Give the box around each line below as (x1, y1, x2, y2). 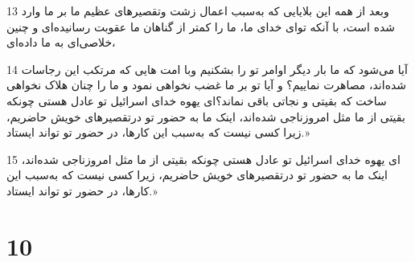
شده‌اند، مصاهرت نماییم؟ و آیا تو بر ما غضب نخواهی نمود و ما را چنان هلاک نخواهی (6, 76, 407, 93)
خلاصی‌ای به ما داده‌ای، (6, 34, 116, 51)
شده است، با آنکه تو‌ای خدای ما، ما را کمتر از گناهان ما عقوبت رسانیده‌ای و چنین (6, 18, 396, 35)
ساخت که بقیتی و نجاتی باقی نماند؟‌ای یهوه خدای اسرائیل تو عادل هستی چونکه (6, 92, 387, 108)
